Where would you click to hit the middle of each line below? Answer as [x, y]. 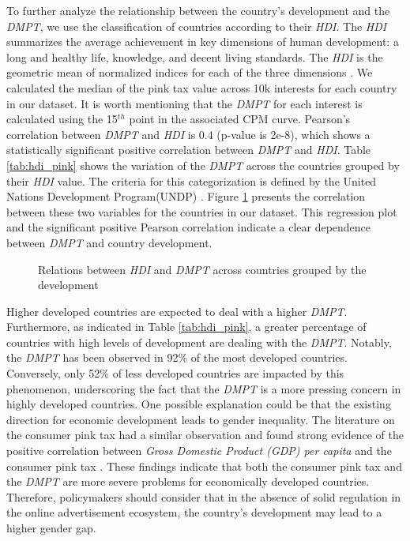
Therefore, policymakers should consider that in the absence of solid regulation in [204, 496]
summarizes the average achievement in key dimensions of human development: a [203, 41]
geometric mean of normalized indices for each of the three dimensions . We [190, 72]
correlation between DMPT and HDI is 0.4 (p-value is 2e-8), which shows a [188, 134]
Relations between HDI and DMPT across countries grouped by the [202, 269]
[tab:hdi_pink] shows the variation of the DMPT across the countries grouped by [203, 165]
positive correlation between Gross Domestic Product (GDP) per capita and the [199, 451]
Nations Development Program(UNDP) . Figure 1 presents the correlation [186, 196]
